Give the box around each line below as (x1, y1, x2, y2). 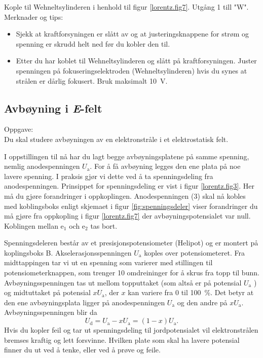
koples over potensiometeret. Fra (144, 247, 245, 258)
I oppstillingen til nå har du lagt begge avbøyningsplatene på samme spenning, (4, 151, 249, 161)
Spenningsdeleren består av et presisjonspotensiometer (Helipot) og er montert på (4, 237, 258, 248)
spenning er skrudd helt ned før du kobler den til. (16, 38, 170, 49)
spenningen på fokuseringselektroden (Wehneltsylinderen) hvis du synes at (16, 65, 247, 76)
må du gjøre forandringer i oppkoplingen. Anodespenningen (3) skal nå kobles (4, 190, 246, 201)
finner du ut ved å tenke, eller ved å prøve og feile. (4, 344, 161, 355)
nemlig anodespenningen (4, 161, 80, 171)
